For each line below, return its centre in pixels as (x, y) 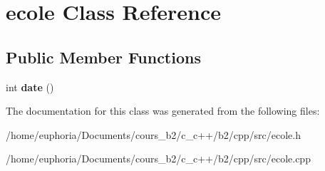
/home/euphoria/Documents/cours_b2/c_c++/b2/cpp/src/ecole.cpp (158, 159)
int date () (30, 87)
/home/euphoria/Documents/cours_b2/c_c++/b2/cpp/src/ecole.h (153, 134)
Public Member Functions (103, 57)
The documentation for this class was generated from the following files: (163, 111)
